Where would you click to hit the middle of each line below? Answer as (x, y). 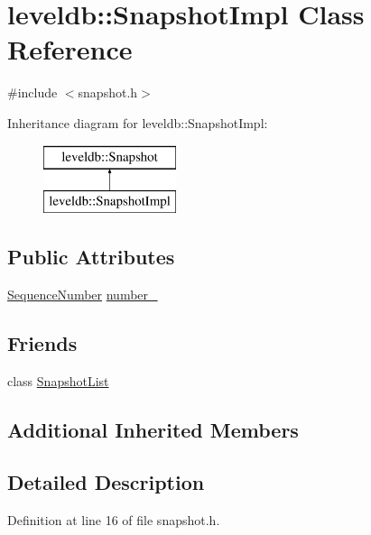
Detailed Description (106, 482)
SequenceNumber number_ (83, 294)
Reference (70, 49)
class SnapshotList (58, 380)
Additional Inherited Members (153, 429)
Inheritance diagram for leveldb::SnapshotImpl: (138, 122)
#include (32, 92)
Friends (42, 342)
